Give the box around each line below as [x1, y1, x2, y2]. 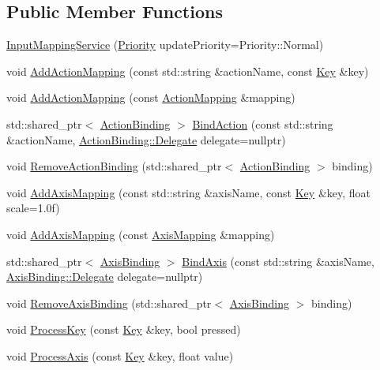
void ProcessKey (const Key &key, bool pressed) [6, 321, 241, 338]
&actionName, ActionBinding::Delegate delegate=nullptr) [6, 131, 286, 148]
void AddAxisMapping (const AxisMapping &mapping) [6, 226, 275, 242]
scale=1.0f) [6, 200, 60, 216]
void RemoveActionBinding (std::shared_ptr [6, 158, 222, 174]
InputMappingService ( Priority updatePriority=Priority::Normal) [6, 36, 324, 53]
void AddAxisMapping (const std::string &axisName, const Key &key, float [6, 184, 371, 200]
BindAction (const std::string [192, 115, 333, 132]
